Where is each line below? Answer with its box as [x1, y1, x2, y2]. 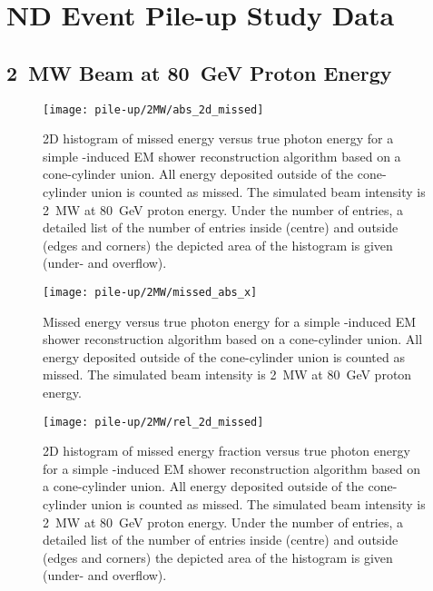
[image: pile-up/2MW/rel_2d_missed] [43, 415, 264, 428]
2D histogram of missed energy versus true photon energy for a [43, 129, 394, 148]
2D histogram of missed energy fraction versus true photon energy [43, 441, 410, 460]
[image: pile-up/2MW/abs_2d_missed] [43, 103, 264, 116]
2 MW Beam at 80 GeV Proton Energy [6, 58, 392, 86]
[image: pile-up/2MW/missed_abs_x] [43, 285, 258, 299]
